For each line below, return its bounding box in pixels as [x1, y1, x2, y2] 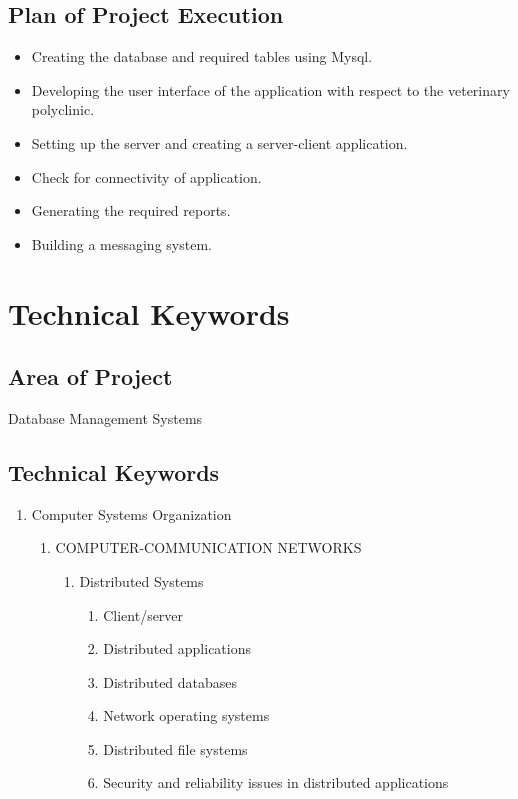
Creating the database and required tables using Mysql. [31, 46, 373, 67]
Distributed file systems [103, 738, 248, 759]
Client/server [103, 604, 184, 625]
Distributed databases [103, 671, 238, 692]
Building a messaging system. [31, 233, 212, 254]
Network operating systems [103, 705, 270, 726]
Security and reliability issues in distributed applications [103, 772, 449, 793]
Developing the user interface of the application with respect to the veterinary [31, 79, 510, 100]
